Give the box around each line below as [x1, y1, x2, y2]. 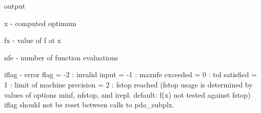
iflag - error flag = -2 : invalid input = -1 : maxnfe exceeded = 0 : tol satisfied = [4, 69, 257, 80]
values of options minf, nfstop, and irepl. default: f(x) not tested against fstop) [4, 89, 251, 100]
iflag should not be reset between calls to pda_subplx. [4, 99, 175, 110]
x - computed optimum [4, 17, 76, 28]
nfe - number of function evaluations [4, 52, 118, 62]
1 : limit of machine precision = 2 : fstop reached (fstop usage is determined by [4, 79, 253, 89]
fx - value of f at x [4, 35, 62, 46]
